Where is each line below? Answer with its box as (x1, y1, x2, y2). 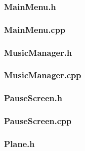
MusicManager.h (4, 46, 72, 58)
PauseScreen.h (4, 92, 62, 104)
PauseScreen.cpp (4, 115, 72, 127)
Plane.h (4, 137, 35, 150)
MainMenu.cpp (4, 23, 66, 35)
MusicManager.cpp (4, 69, 82, 81)
